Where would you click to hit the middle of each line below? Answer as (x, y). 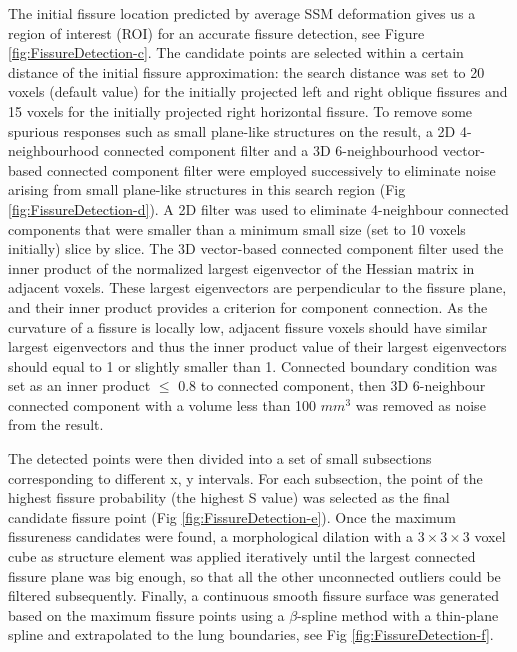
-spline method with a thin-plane (398, 614)
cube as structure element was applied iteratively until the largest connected (242, 556)
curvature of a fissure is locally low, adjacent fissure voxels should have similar (248, 326)
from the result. (56, 424)
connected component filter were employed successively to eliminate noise (271, 169)
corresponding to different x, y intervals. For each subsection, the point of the (245, 477)
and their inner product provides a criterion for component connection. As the (248, 306)
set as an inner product (79, 385)
